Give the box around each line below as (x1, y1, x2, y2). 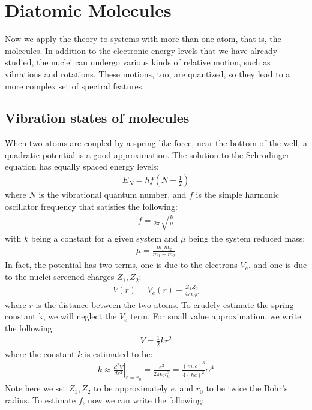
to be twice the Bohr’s (206, 382, 288, 394)
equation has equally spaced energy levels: (5, 160, 159, 173)
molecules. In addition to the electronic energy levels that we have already (5, 44, 278, 56)
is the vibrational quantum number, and (38, 188, 187, 201)
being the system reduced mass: (188, 231, 305, 244)
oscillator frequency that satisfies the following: (5, 200, 178, 212)
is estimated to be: (85, 347, 153, 360)
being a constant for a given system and (31, 231, 178, 244)
